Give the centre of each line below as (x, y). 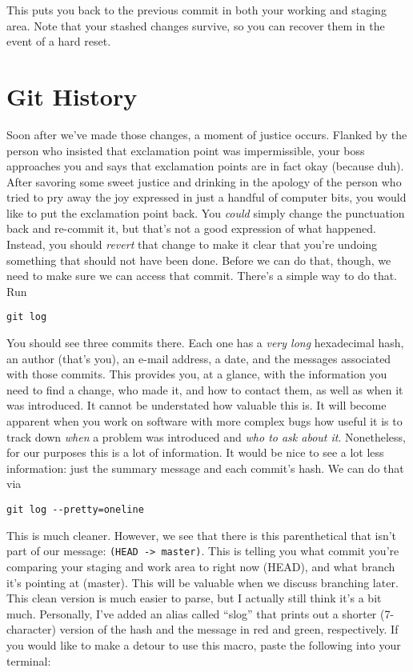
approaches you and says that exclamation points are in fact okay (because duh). (205, 166)
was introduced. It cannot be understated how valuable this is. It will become (196, 405)
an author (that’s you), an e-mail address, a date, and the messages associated (199, 358)
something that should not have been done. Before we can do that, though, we (199, 260)
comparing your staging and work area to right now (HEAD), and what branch (201, 566)
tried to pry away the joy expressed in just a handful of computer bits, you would (206, 197)
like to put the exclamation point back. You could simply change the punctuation (206, 212)
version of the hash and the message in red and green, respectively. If (229, 629)
